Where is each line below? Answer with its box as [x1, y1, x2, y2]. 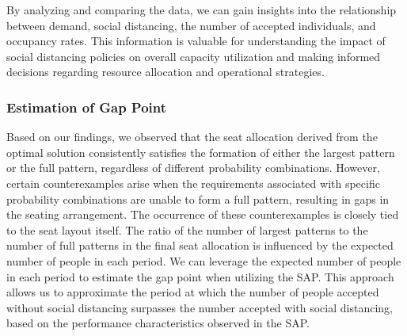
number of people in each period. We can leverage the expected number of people [6, 252, 401, 269]
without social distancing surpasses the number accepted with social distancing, [6, 299, 393, 315]
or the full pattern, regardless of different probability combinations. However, [6, 159, 380, 176]
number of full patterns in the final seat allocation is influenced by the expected [6, 237, 394, 254]
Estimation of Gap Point [6, 97, 167, 116]
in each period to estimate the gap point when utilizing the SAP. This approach [6, 268, 394, 284]
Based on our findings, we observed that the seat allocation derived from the [6, 128, 378, 145]
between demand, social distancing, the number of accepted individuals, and [6, 17, 376, 33]
